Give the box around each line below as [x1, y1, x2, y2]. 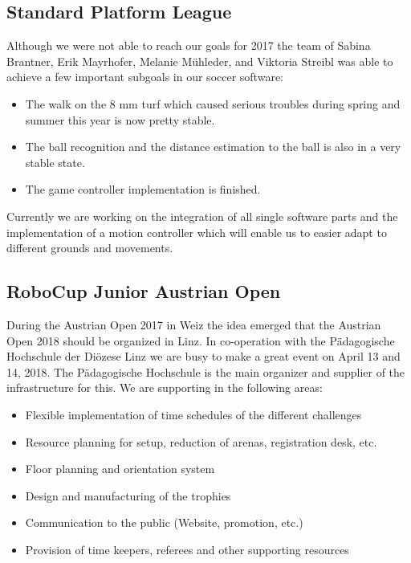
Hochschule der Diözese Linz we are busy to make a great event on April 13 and [6, 348, 401, 365]
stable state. [25, 153, 85, 170]
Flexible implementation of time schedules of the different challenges [25, 406, 362, 422]
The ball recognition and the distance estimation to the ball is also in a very [25, 138, 401, 155]
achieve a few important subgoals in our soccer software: [6, 68, 283, 85]
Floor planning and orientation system [25, 460, 215, 477]
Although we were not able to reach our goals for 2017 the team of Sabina [6, 37, 371, 54]
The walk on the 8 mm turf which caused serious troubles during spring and [25, 95, 401, 112]
